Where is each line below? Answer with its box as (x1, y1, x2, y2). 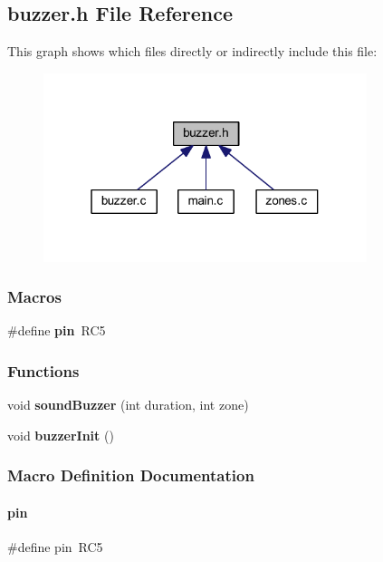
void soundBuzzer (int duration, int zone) (7, 395, 249, 414)
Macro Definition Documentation (7, 464, 254, 487)
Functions (7, 359, 80, 382)
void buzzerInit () (7, 425, 114, 444)
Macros (7, 286, 62, 308)
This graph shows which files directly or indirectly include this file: (7, 42, 378, 61)
